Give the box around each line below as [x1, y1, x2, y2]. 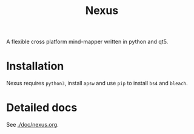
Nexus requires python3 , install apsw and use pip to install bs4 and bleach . [6, 80, 188, 87]
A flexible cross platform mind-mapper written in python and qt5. [6, 38, 169, 46]
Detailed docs [6, 101, 78, 115]
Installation [6, 59, 64, 73]
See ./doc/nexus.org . [6, 121, 59, 129]
